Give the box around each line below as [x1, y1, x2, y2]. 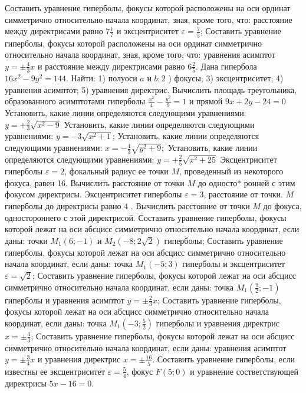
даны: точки [5, 234, 48, 246]
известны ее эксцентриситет [5, 365, 105, 377]
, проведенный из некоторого [179, 165, 284, 177]
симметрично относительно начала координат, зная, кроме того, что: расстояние [5, 13, 292, 25]
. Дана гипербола [196, 60, 257, 72]
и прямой [189, 95, 223, 107]
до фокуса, [263, 199, 302, 212]
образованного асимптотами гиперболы [5, 95, 146, 107]
